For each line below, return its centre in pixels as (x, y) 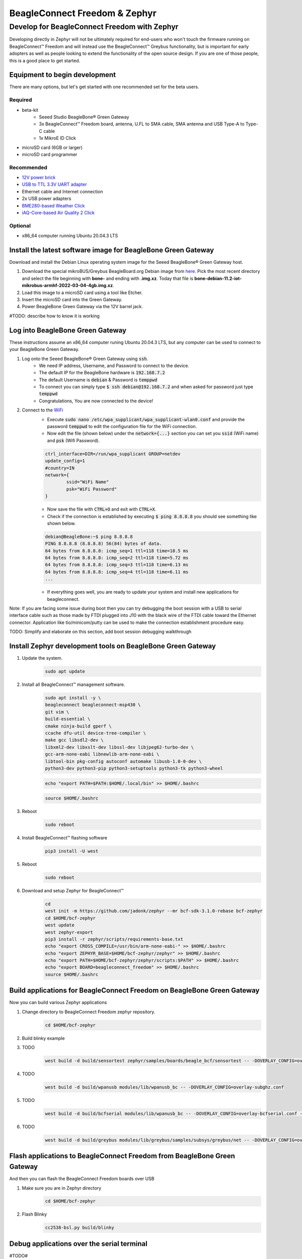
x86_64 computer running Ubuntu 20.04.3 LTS (70, 236)
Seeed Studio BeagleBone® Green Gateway (84, 117)
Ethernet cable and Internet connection (62, 191)
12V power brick (39, 178)
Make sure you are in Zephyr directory (62, 1188)
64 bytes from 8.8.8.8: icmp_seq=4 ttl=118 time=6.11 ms (117, 572)
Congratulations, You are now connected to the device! (96, 401)
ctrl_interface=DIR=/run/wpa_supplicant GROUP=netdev (113, 454)
